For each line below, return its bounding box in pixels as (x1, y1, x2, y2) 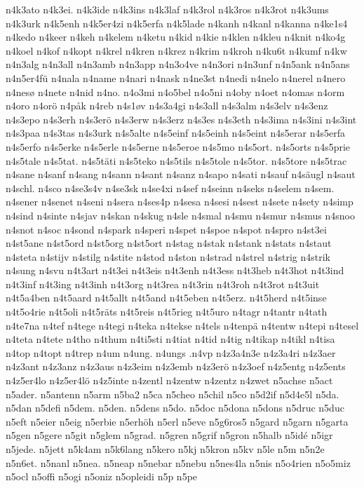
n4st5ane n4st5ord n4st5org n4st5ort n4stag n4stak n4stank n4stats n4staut (6, 236, 332, 250)
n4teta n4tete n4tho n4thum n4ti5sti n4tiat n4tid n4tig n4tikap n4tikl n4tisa (6, 332, 335, 346)
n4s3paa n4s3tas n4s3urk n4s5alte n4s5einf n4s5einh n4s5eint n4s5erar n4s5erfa (6, 126, 345, 140)
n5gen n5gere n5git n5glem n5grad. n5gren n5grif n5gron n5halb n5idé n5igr (6, 428, 333, 442)
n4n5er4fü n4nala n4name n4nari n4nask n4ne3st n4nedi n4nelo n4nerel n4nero (6, 70, 346, 85)
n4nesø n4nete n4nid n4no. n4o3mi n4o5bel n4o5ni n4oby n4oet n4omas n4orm (6, 84, 345, 99)
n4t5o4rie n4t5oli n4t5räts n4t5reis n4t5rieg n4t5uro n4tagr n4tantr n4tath (6, 304, 328, 319)
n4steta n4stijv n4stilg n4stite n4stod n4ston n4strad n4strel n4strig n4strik (6, 249, 330, 264)
